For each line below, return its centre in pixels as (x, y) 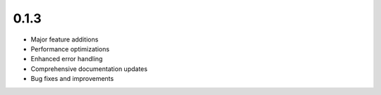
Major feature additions (65, 39)
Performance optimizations (70, 49)
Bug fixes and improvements (72, 79)
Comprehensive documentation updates (89, 69)
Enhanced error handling (67, 59)
